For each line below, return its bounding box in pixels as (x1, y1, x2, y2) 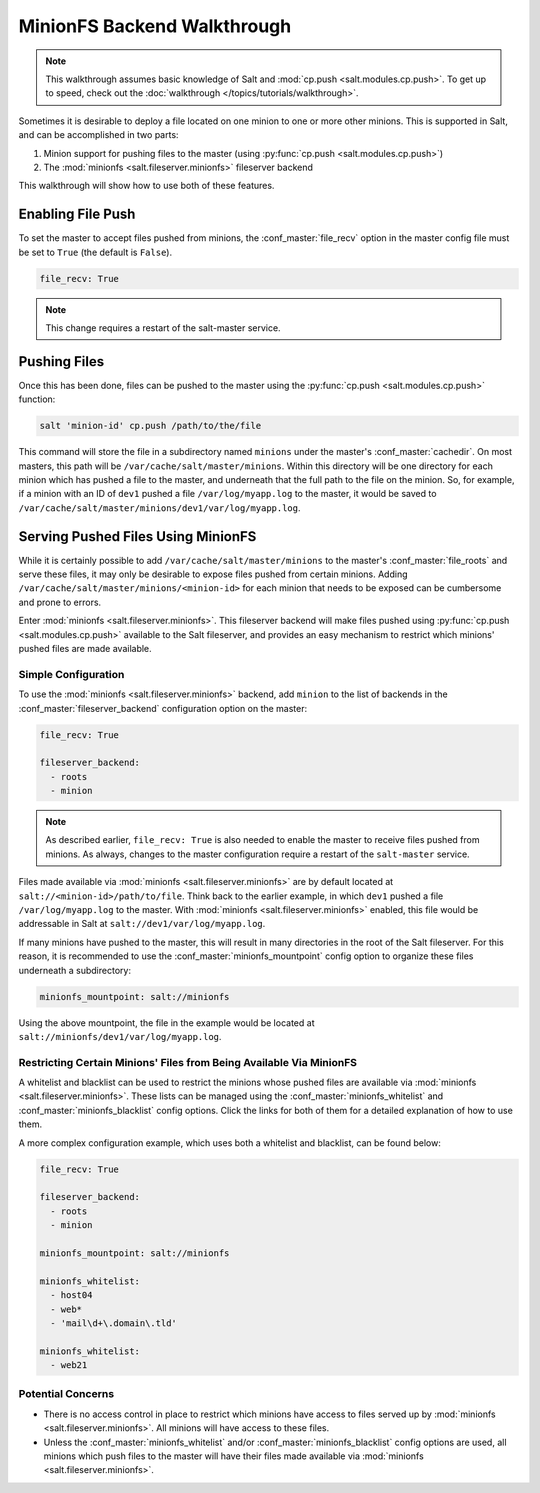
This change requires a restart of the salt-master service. (45, 321, 281, 334)
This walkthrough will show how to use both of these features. (18, 180, 275, 192)
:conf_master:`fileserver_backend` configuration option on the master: (18, 702, 308, 714)
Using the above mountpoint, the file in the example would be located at (18, 1016, 315, 1029)
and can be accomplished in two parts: (18, 129, 179, 141)
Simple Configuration (18, 667, 125, 681)
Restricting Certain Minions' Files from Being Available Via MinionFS (18, 1055, 357, 1069)
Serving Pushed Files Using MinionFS (18, 528, 257, 545)
